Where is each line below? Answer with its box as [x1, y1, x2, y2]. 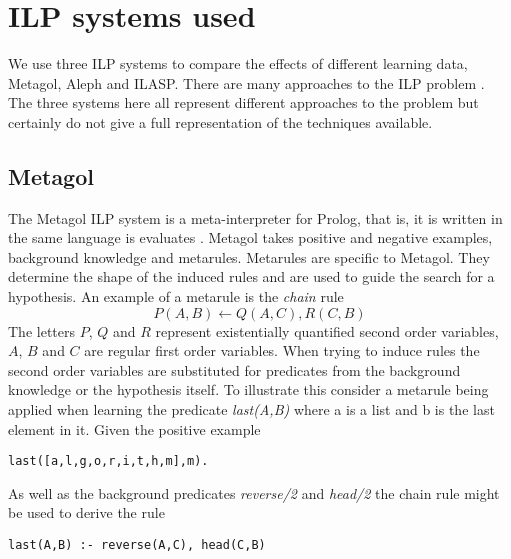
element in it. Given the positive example [8, 418, 261, 439]
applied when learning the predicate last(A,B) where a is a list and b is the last [8, 399, 495, 420]
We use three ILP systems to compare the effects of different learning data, [8, 53, 468, 74]
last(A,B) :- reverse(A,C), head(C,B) [8, 538, 266, 553]
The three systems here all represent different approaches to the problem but [8, 92, 479, 113]
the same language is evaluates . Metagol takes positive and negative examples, [8, 227, 493, 248]
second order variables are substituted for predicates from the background [8, 359, 461, 380]
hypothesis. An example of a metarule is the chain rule [8, 286, 344, 307]
